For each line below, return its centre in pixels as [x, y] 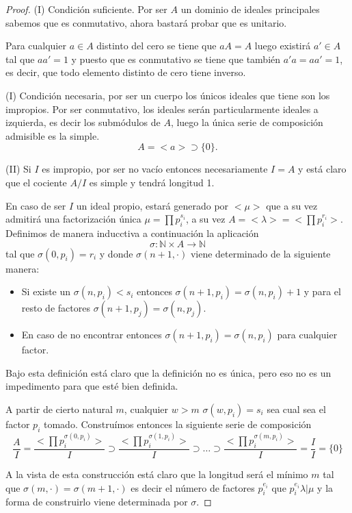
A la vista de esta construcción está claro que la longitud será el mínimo [157, 474]
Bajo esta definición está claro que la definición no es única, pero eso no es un [168, 372]
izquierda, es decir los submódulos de [83, 122]
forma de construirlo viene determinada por [97, 502]
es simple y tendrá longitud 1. [152, 182]
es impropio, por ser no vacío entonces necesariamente [155, 169]
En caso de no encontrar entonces [92, 335]
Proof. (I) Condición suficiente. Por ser [86, 9]
